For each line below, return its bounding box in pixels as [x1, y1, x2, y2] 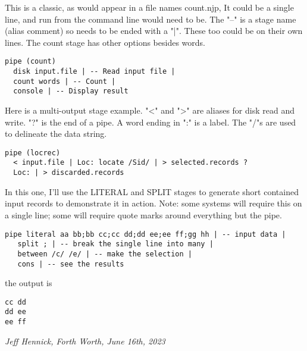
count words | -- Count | [13, 77, 116, 86]
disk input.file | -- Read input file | [13, 67, 176, 76]
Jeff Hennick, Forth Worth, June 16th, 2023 [5, 334, 165, 347]
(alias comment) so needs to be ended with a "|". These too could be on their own [5, 24, 303, 37]
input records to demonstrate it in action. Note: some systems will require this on [5, 197, 302, 209]
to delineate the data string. [5, 127, 107, 140]
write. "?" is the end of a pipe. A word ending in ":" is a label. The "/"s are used [5, 115, 296, 128]
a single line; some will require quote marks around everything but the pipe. [5, 208, 282, 221]
